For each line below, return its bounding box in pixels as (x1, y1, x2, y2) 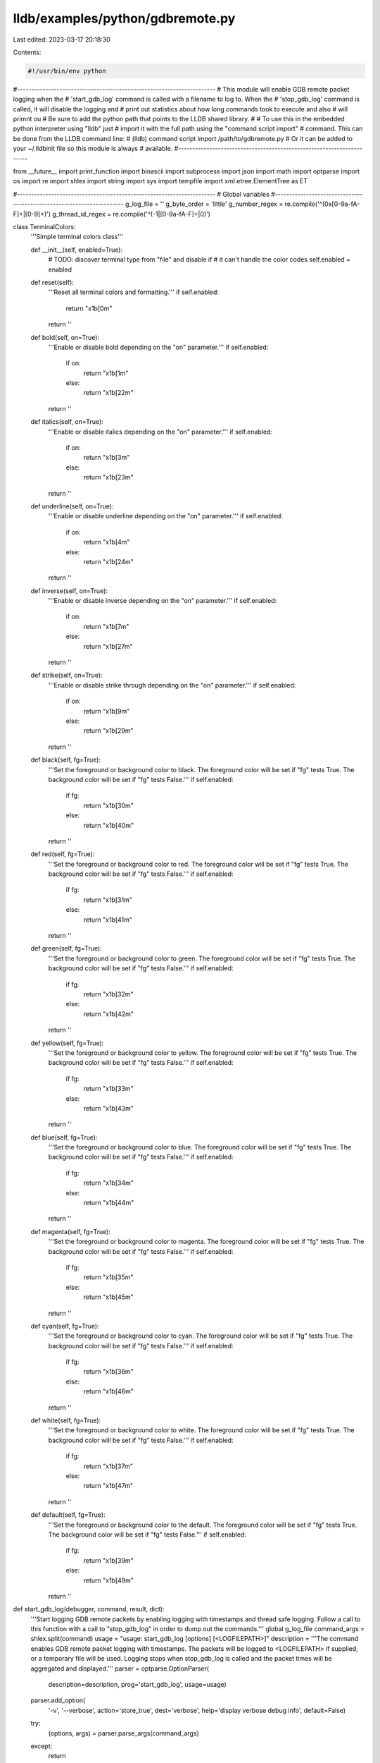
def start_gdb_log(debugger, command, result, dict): (13, 1605, 165, 1613)
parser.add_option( (30, 1696, 86, 1704)
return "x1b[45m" (83, 1293, 134, 1301)
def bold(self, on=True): (30, 333, 100, 341)
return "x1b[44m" (83, 1199, 134, 1207)
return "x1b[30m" (83, 801, 134, 810)
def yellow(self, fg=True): (30, 1039, 104, 1047)
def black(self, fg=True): (30, 755, 101, 764)
